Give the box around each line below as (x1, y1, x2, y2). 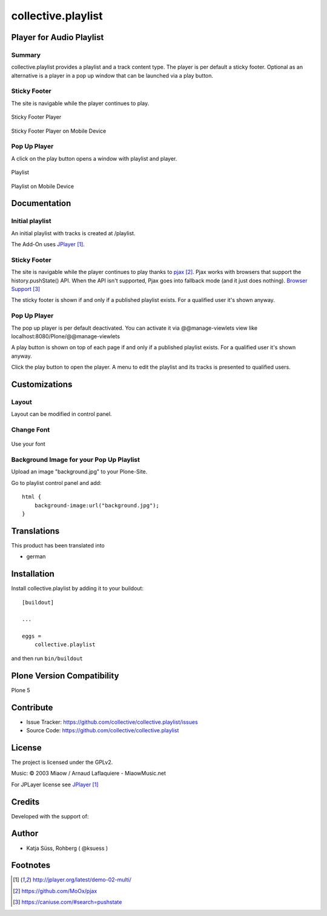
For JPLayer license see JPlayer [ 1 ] (11, 781, 99, 788)
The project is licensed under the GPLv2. (11, 758, 113, 766)
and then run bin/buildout (11, 655, 83, 662)
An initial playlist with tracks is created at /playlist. (11, 229, 136, 236)
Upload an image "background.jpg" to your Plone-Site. (11, 468, 148, 475)
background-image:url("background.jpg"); (34, 502, 160, 509)
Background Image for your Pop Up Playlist (11, 455, 140, 464)
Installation (11, 569, 54, 579)
